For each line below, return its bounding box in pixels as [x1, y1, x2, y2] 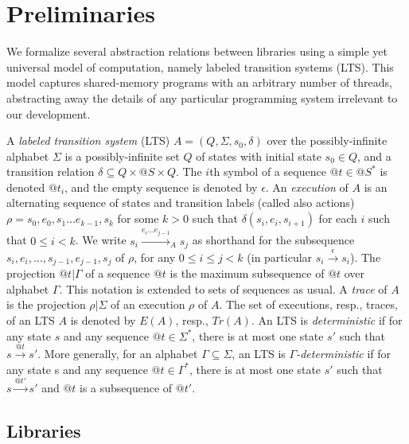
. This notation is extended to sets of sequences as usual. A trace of [59, 280, 388, 297]
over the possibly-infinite [267, 132, 388, 149]
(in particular [247, 248, 313, 265]
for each [318, 210, 357, 227]
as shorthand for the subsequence [192, 232, 355, 248]
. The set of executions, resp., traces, [219, 296, 398, 313]
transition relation [6, 163, 95, 180]
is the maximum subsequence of [169, 265, 325, 282]
